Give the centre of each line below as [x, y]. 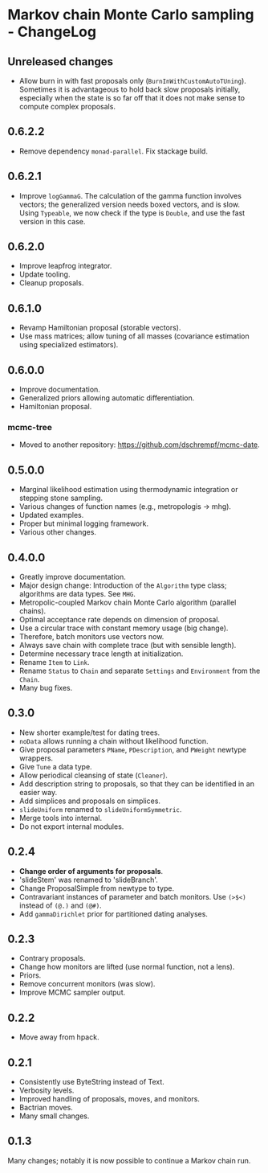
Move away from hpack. [59, 1037]
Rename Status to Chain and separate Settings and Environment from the [140, 671]
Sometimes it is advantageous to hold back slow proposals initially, [130, 89]
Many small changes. [54, 1116]
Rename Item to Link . [54, 662]
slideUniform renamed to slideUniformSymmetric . [100, 809]
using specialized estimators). [69, 345]
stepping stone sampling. [61, 498]
